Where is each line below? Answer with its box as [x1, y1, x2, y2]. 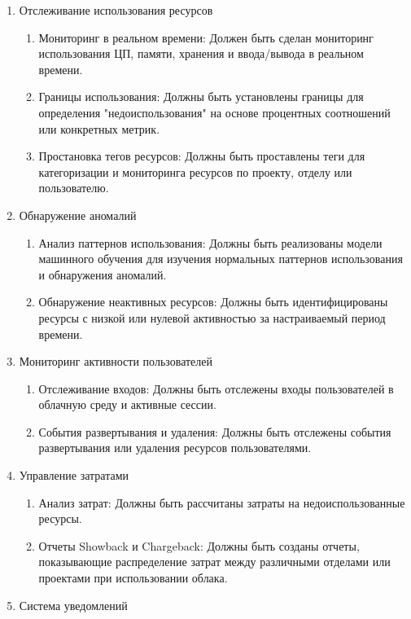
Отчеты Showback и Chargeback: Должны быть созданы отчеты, [38, 537, 360, 554]
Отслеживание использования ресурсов [19, 2, 213, 18]
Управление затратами [19, 467, 129, 484]
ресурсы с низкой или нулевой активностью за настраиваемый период [38, 309, 386, 326]
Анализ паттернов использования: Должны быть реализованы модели [38, 234, 383, 251]
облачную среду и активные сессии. [38, 396, 216, 413]
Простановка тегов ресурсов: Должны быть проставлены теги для [38, 147, 365, 165]
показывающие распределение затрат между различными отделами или [38, 553, 391, 570]
